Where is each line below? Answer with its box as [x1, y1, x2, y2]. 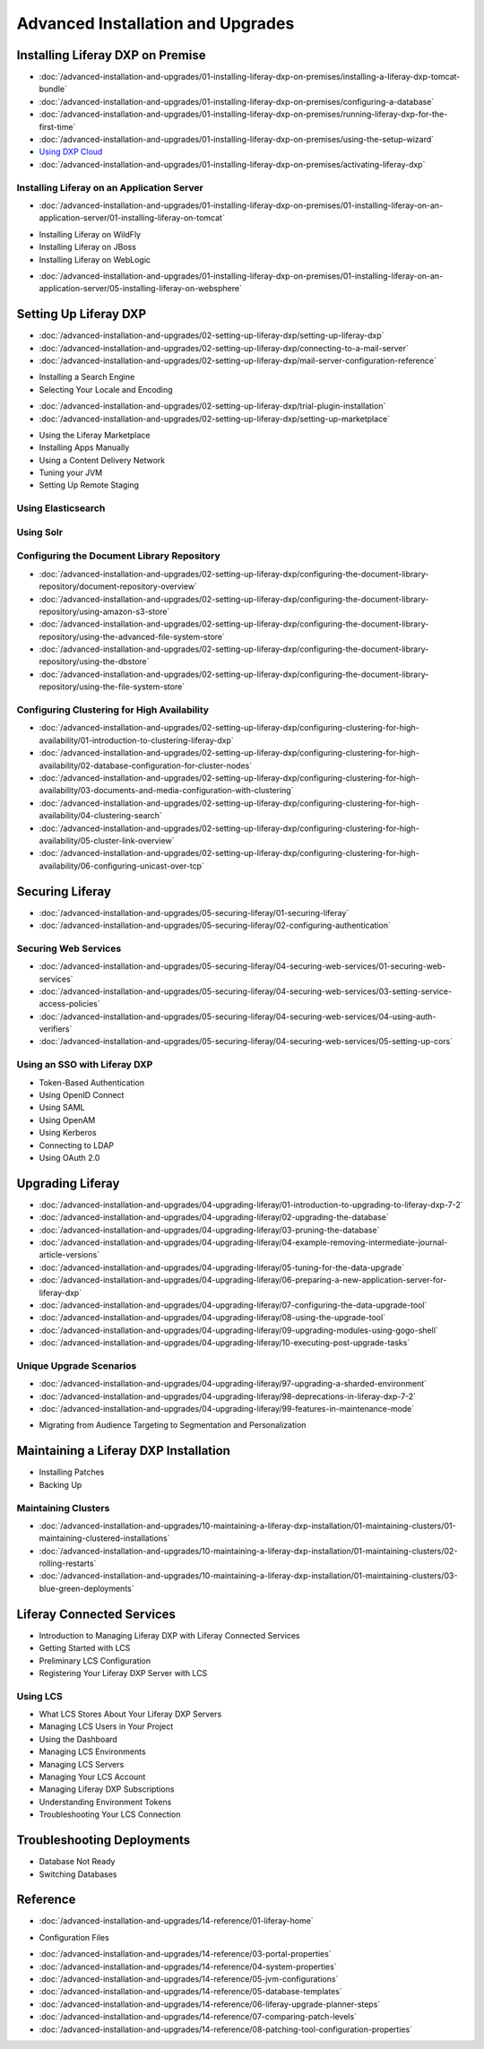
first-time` [39, 121, 76, 132]
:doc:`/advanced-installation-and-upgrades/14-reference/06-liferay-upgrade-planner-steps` [39, 1999, 381, 2010]
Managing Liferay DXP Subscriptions [39, 1784, 175, 1794]
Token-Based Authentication [39, 1076, 145, 1088]
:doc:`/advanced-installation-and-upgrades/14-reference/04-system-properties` [39, 1961, 337, 1972]
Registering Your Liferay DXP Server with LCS [39, 1667, 208, 1678]
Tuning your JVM [39, 467, 103, 479]
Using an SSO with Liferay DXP [16, 1059, 153, 1071]
